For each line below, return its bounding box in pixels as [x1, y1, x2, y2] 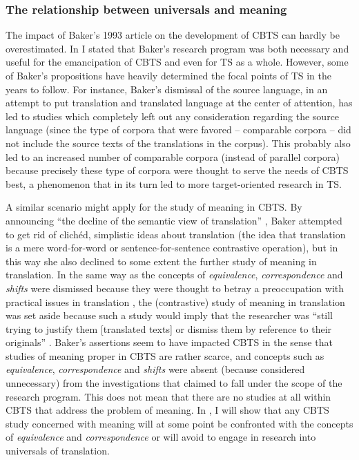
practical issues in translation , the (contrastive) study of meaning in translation [6, 294, 345, 309]
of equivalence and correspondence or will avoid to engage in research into [6, 430, 316, 444]
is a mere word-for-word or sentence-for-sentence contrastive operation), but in [6, 240, 338, 255]
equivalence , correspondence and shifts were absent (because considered [6, 362, 305, 376]
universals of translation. [6, 443, 110, 458]
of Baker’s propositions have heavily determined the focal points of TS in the [6, 68, 331, 82]
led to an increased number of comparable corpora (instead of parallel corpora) [6, 149, 340, 164]
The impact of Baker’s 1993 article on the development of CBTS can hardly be [6, 28, 340, 42]
